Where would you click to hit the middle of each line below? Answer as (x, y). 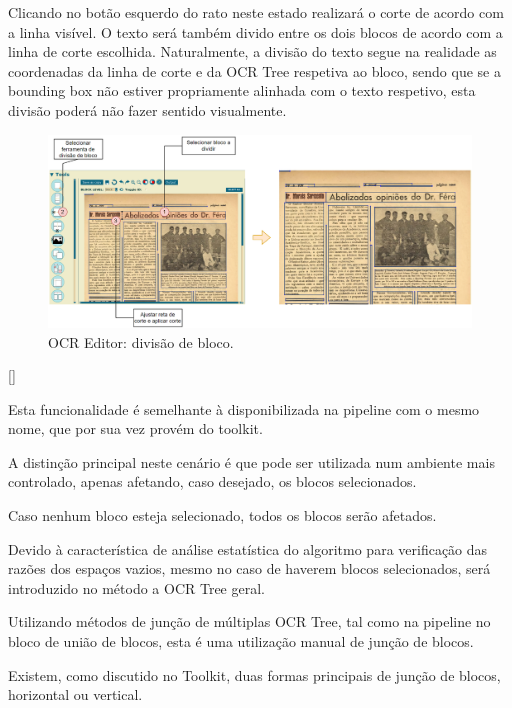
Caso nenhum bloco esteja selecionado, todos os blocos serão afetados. (222, 515)
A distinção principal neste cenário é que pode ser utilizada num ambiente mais (251, 461)
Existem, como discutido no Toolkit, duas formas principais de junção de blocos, (254, 674)
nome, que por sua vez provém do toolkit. (135, 428)
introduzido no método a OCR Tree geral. (136, 587)
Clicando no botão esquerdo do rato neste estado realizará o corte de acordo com (256, 12)
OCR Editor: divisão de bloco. (141, 341)
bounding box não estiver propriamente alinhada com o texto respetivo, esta (242, 90)
